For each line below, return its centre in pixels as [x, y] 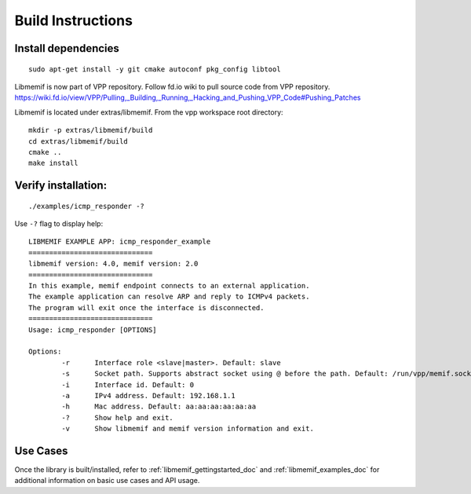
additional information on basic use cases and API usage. [107, 481]
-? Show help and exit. [118, 417]
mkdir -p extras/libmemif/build [91, 130]
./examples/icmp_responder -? [87, 206]
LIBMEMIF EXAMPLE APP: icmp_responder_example [120, 242]
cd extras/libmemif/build [78, 141]
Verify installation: [61, 186]
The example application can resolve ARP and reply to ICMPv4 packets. [169, 297]
